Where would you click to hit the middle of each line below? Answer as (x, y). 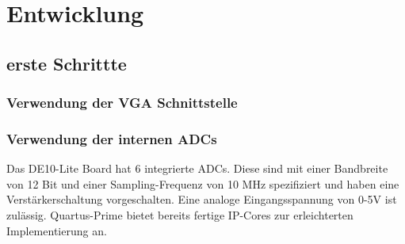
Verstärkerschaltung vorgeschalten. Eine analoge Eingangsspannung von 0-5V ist (202, 199)
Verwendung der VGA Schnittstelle (122, 103)
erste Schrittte (67, 63)
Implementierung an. (57, 230)
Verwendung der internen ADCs (112, 138)
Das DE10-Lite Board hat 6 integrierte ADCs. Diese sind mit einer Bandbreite (197, 168)
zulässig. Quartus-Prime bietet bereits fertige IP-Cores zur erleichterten (180, 215)
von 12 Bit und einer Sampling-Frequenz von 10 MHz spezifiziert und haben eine (203, 183)
